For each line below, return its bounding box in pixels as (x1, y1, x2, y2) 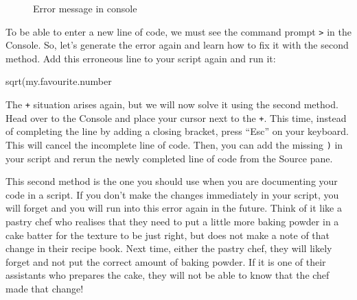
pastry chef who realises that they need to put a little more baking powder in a (5, 214, 339, 228)
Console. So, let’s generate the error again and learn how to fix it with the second (5, 38, 349, 52)
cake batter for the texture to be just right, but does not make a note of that (5, 227, 330, 242)
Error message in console (33, 1, 137, 15)
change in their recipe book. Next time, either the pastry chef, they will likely (5, 241, 332, 255)
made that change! (5, 281, 84, 295)
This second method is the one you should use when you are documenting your (5, 174, 338, 188)
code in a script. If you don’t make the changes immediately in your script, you (5, 187, 339, 201)
